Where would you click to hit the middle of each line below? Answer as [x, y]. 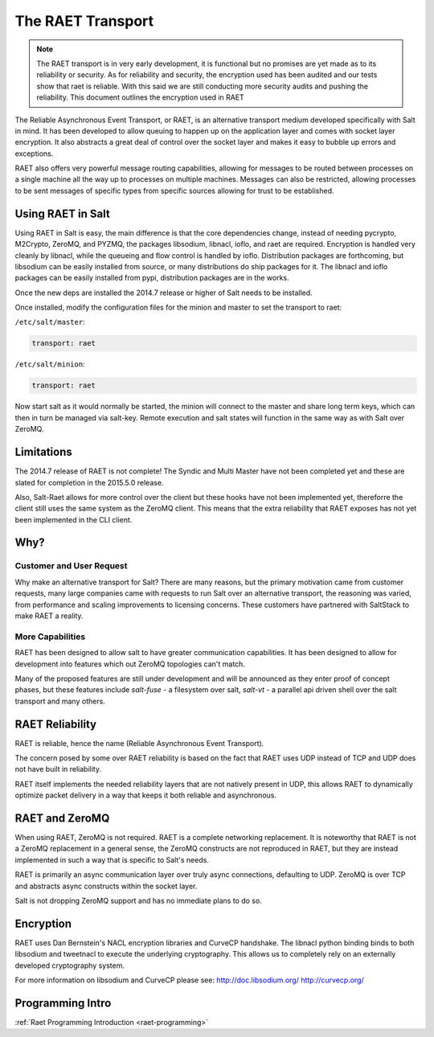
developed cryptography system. [70, 965]
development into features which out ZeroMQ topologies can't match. [130, 664]
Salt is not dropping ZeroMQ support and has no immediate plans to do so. [139, 901]
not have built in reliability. [58, 769]
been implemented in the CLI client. [74, 519]
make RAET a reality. [49, 616]
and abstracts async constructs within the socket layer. [106, 886]
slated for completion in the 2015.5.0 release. [89, 482]
